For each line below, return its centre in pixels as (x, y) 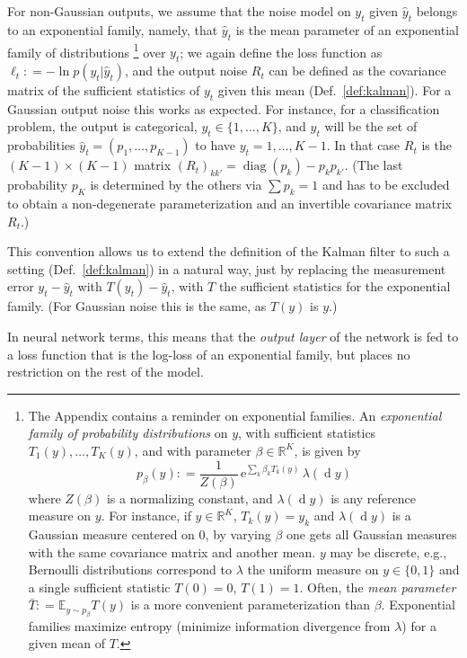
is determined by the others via (176, 185)
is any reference (373, 498)
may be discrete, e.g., (388, 551)
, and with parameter (193, 450)
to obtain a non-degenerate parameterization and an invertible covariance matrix (229, 204)
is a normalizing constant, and (189, 498)
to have (216, 145)
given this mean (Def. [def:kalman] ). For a (335, 90)
